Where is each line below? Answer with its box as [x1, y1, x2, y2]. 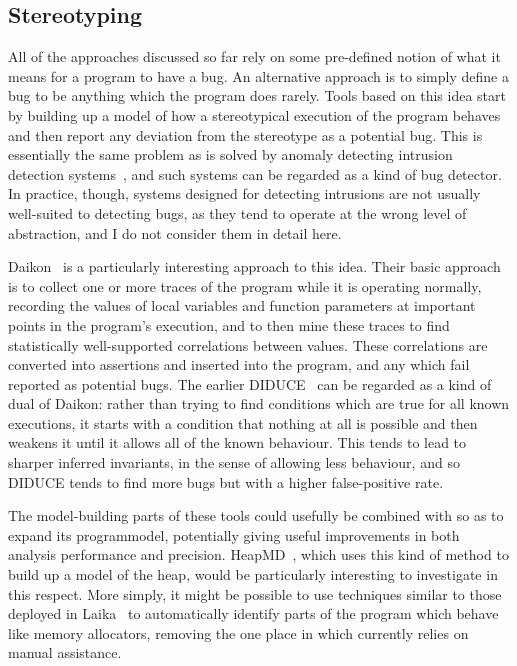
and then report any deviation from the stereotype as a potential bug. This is [8, 124, 483, 145]
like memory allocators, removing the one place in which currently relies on [8, 622, 469, 643]
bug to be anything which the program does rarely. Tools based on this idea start [8, 85, 506, 106]
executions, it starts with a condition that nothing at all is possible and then [8, 412, 478, 433]
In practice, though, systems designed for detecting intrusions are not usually [8, 183, 481, 204]
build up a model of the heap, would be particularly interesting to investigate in [8, 564, 498, 585]
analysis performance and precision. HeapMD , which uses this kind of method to [8, 544, 509, 565]
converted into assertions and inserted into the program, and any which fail [8, 354, 470, 375]
